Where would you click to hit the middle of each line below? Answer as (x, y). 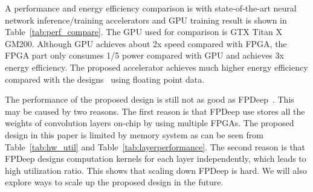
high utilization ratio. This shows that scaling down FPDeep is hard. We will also (156, 170)
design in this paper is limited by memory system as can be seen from (134, 134)
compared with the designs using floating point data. (105, 79)
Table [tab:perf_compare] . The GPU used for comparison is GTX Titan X (144, 32)
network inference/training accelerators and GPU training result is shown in (146, 20)
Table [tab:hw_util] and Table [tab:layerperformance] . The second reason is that (155, 146)
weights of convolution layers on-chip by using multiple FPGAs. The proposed (150, 123)
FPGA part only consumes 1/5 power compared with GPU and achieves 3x (144, 55)
